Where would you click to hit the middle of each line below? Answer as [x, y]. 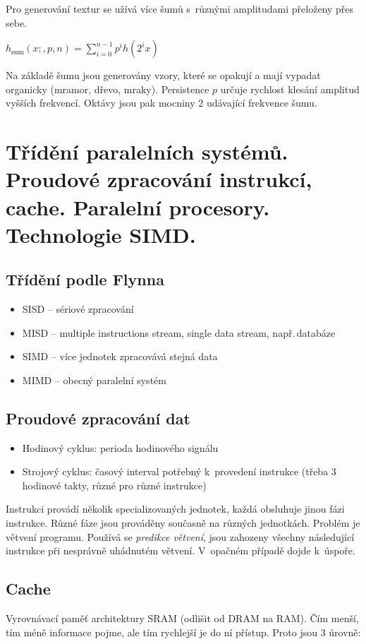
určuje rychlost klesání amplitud [290, 89]
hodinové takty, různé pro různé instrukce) [114, 485]
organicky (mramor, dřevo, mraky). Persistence [108, 89]
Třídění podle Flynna [85, 279]
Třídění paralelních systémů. [147, 151]
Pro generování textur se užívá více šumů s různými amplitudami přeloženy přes [180, 8]
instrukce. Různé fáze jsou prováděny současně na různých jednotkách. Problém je [183, 523]
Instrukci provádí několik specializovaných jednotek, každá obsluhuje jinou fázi [175, 509]
